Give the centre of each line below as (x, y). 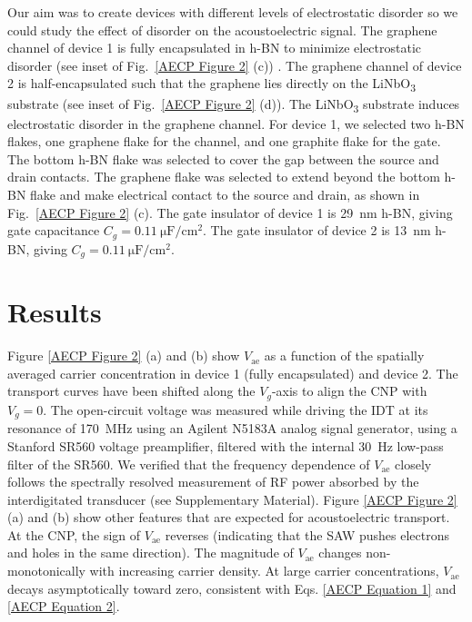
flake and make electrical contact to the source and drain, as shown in (225, 194)
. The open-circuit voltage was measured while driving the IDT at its (236, 409)
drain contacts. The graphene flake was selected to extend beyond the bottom (224, 177)
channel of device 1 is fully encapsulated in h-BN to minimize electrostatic (215, 48)
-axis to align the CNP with (349, 391)
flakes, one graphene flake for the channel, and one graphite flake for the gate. (224, 141)
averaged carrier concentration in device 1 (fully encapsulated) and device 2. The (233, 373)
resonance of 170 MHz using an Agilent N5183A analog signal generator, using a (232, 428)
